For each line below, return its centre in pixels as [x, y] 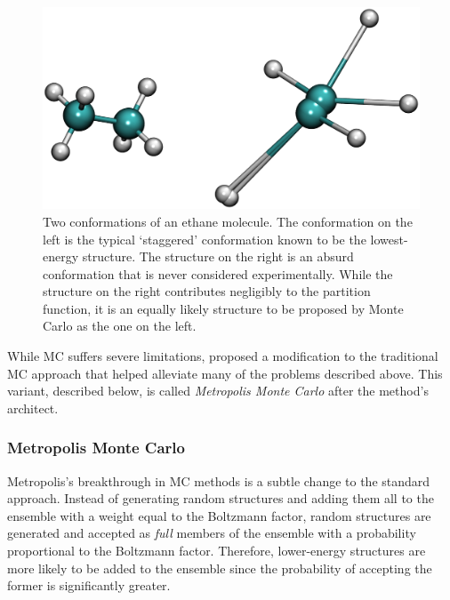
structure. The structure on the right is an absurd [218, 256]
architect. [33, 408]
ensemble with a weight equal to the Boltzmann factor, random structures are [219, 515]
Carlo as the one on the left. [120, 326]
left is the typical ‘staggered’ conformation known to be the [205, 239]
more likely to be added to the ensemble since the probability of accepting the [220, 568]
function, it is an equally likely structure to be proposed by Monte [223, 308]
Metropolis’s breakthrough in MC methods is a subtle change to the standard [219, 480]
